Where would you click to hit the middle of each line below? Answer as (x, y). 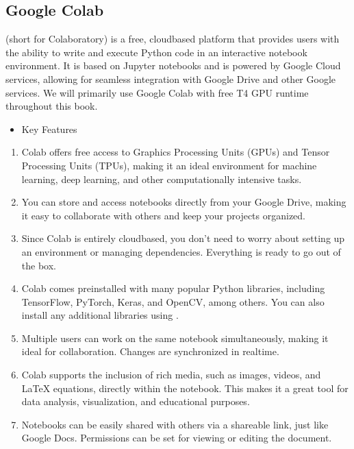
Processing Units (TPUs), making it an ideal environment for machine (169, 165)
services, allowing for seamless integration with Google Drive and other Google (171, 78)
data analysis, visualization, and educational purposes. (136, 401)
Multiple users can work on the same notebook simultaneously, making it (175, 338)
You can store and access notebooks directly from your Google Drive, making (184, 202)
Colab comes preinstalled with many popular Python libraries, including (173, 288)
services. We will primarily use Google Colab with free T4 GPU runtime (157, 92)
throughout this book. (52, 106)
